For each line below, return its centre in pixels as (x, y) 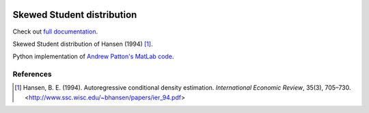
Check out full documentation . (55, 32)
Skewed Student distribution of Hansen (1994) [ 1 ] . (83, 44)
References (32, 74)
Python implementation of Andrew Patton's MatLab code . (93, 56)
